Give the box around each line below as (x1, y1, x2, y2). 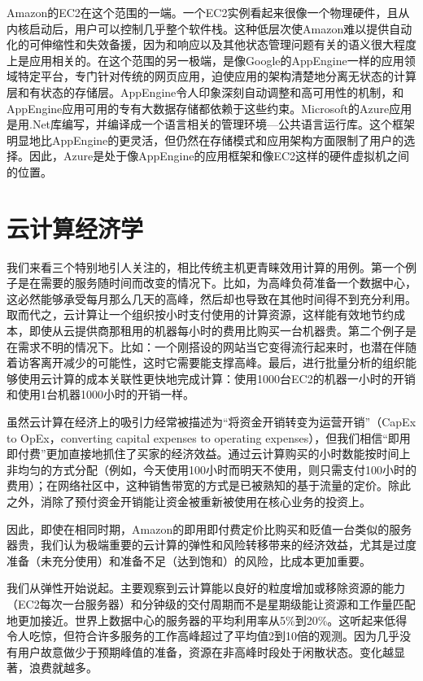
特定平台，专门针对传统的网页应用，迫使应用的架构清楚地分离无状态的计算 (17, 68, 416, 85)
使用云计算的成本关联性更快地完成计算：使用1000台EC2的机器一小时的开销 (17, 369, 416, 386)
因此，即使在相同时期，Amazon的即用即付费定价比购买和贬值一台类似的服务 (7, 520, 412, 537)
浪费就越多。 (28, 659, 98, 676)
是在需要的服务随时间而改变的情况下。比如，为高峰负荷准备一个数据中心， (17, 274, 416, 291)
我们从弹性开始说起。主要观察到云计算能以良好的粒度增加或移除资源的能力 (7, 579, 405, 596)
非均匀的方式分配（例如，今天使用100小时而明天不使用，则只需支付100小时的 (7, 461, 416, 478)
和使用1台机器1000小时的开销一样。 (7, 386, 194, 403)
